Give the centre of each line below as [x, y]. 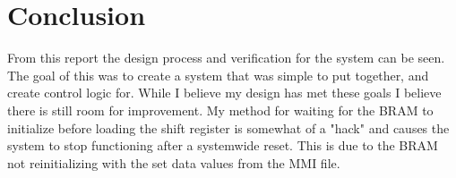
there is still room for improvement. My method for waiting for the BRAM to [220, 110]
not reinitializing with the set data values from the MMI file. [174, 162]
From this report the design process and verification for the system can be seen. [226, 58]
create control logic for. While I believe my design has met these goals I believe [224, 93]
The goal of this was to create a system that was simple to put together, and [218, 75]
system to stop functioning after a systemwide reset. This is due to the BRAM [223, 145]
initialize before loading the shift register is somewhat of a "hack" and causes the [228, 127]
